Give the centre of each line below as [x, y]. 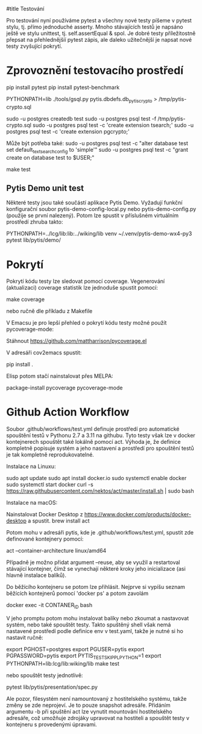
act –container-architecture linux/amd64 [56, 551]
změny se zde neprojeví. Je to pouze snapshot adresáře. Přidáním [88, 705]
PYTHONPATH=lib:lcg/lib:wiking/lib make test [63, 663]
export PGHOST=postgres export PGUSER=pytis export [75, 649]
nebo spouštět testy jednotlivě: [45, 675]
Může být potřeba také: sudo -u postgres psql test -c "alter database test [97, 143]
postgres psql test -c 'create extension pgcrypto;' [68, 131]
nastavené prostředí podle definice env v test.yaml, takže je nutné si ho [95, 631]
